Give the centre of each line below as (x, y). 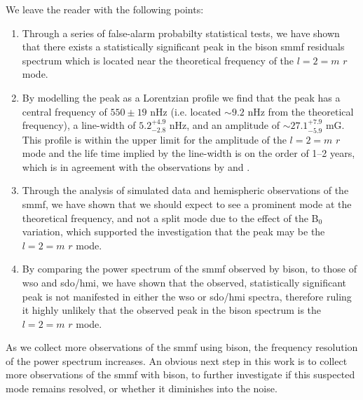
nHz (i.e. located (186, 111)
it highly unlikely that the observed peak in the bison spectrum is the (172, 310)
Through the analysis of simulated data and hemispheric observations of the (185, 190)
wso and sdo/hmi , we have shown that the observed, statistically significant (184, 282)
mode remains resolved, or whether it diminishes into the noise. (142, 388)
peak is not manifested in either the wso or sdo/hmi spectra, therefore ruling (187, 296)
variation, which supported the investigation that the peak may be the (173, 232)
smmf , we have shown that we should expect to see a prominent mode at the (187, 204)
